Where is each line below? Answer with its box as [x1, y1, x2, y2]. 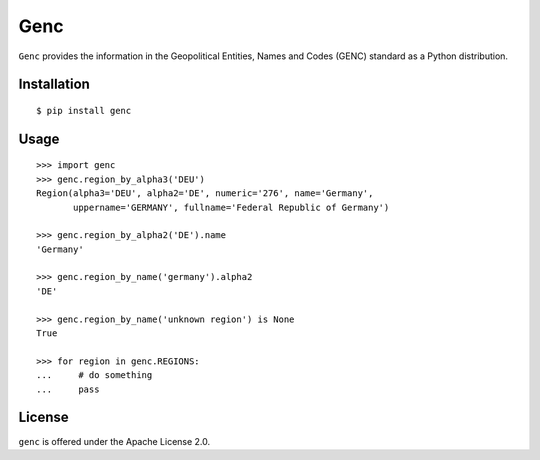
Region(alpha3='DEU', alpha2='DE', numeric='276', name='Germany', [36, 188, 374, 199]
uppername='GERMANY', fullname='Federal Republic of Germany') [73, 201, 390, 213]
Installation [18, 76, 90, 93]
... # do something [36, 370, 153, 381]
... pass [36, 383, 100, 395]
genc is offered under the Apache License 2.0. [18, 435, 211, 447]
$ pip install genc [36, 105, 132, 116]
